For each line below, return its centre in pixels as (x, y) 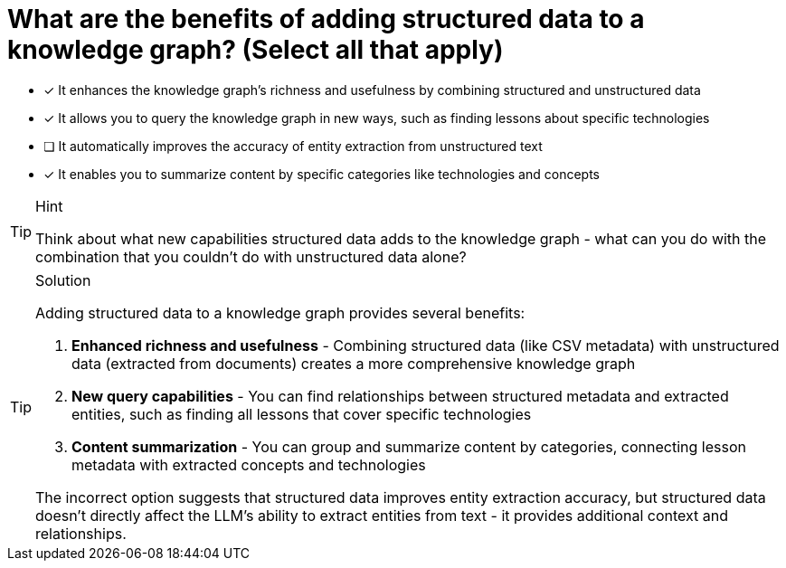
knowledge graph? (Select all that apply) (256, 50)
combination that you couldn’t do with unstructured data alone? (251, 256)
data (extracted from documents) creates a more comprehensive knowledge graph (354, 363)
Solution (63, 280)
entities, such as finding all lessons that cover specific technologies (302, 414)
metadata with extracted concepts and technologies (249, 464)
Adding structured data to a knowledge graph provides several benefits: (280, 312)
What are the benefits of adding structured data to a (326, 19)
